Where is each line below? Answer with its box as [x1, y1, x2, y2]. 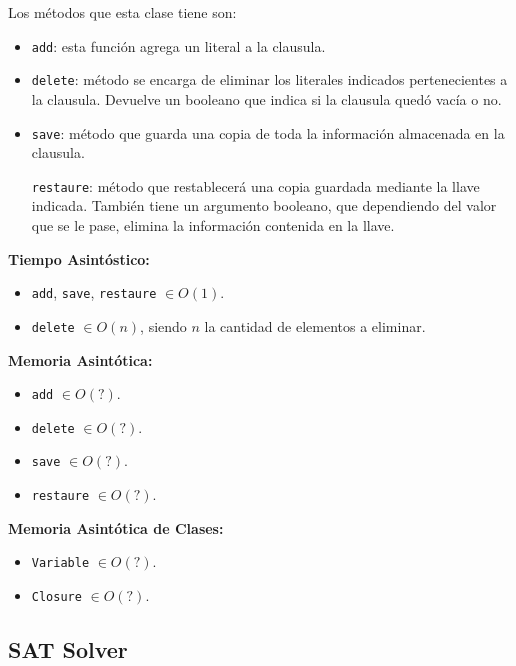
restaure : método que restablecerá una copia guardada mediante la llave [31, 175, 480, 196]
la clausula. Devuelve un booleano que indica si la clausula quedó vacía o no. [31, 88, 502, 109]
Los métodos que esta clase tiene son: [8, 2, 237, 22]
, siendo [140, 315, 187, 336]
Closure [31, 589, 82, 604]
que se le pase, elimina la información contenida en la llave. [31, 215, 395, 235]
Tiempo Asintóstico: [8, 248, 150, 269]
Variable [31, 556, 90, 571]
